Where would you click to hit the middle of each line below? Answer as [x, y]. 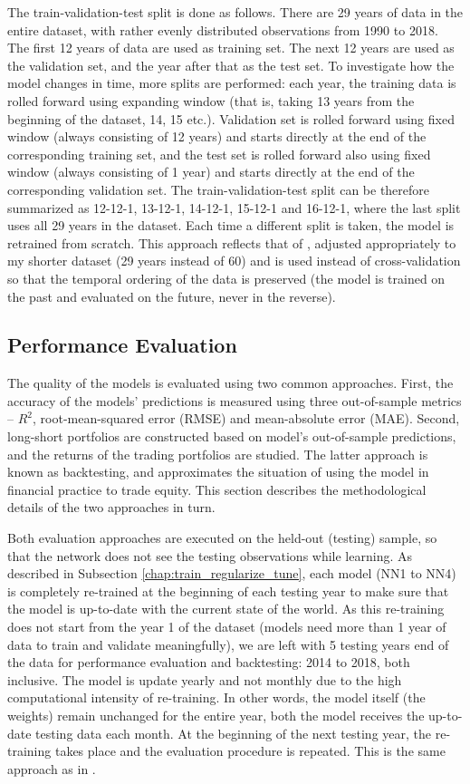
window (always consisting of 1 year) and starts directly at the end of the [211, 172]
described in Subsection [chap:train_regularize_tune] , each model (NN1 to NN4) [232, 573]
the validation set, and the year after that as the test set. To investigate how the [231, 65]
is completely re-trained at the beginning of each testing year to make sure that [228, 590]
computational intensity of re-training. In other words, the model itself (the [216, 697]
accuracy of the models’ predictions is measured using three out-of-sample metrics [235, 400]
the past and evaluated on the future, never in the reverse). [172, 296]
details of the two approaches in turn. [111, 507]
